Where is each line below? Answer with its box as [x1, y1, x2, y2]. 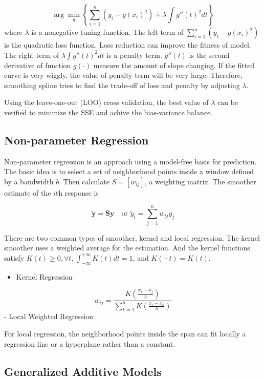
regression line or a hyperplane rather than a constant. [4, 338, 175, 349]
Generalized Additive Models [4, 363, 162, 379]
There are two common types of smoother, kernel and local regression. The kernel [4, 232, 260, 243]
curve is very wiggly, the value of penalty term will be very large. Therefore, [4, 70, 243, 80]
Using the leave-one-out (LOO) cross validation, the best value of [4, 97, 209, 108]
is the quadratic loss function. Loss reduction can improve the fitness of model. [4, 39, 251, 50]
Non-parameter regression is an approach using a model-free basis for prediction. [4, 156, 257, 166]
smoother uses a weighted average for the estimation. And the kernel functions [4, 242, 250, 253]
